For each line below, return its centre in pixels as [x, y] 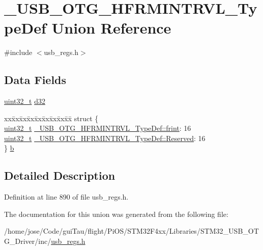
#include [18, 52]
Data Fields [35, 80]
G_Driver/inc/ [28, 241]
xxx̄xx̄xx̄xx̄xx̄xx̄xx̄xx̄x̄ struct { [51, 118]
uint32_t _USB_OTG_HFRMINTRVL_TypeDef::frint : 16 [98, 128]
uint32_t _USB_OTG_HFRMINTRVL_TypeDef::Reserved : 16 [105, 138]
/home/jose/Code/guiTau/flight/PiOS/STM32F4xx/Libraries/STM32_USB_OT [131, 231]
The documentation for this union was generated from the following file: [116, 214]
